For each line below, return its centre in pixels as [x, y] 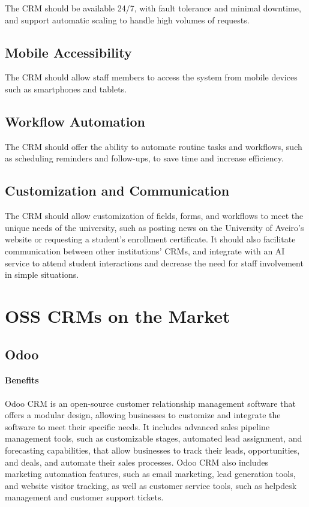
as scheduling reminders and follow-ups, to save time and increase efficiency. [144, 158]
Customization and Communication [117, 190]
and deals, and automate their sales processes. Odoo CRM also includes [137, 462]
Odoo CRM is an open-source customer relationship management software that [150, 403]
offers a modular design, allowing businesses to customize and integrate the [143, 415]
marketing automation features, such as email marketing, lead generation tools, [150, 474]
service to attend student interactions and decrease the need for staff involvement [154, 262]
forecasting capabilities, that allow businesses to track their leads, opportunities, [152, 450]
